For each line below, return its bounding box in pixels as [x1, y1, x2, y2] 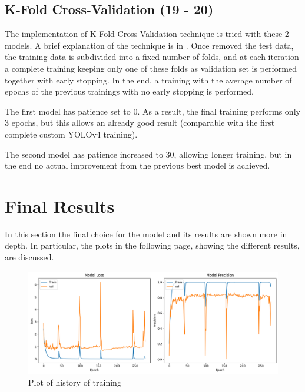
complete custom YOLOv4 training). [5, 128, 138, 140]
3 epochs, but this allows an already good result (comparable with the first [5, 116, 275, 129]
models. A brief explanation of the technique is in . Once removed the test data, [5, 39, 294, 51]
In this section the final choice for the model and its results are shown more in [5, 227, 287, 240]
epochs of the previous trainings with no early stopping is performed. [5, 85, 254, 98]
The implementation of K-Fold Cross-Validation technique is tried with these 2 [5, 28, 289, 40]
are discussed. [5, 251, 54, 263]
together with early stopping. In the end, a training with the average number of [5, 73, 292, 86]
